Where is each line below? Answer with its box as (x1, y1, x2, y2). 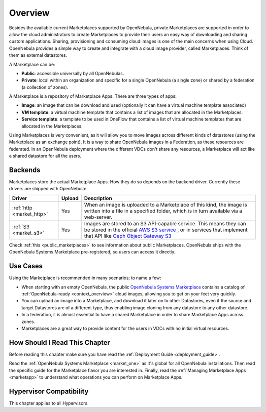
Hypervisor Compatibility (9, 387, 89, 395)
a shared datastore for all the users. (9, 153, 81, 159)
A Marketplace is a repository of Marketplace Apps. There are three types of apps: (9, 93, 177, 99)
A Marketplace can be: (9, 61, 55, 67)
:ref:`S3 (12, 223, 30, 230)
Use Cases (9, 262, 43, 270)
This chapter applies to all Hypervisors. (9, 400, 89, 406)
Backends (9, 166, 40, 174)
